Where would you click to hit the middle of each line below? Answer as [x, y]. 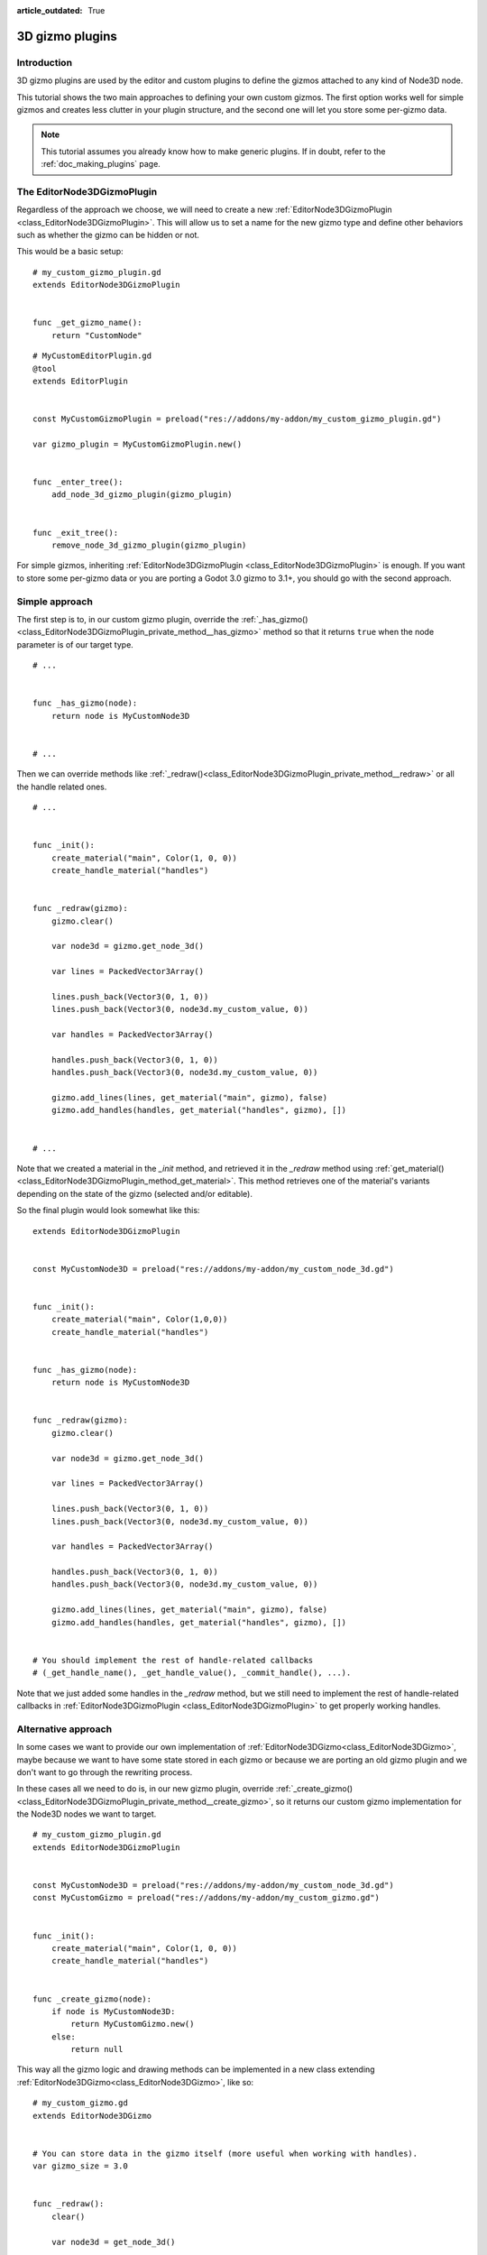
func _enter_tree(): [78, 482]
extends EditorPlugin [80, 381]
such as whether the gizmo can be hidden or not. [108, 235]
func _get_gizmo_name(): [87, 323]
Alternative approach [64, 1729]
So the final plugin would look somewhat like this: [108, 1210]
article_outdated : [50, 10]
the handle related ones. [62, 787]
